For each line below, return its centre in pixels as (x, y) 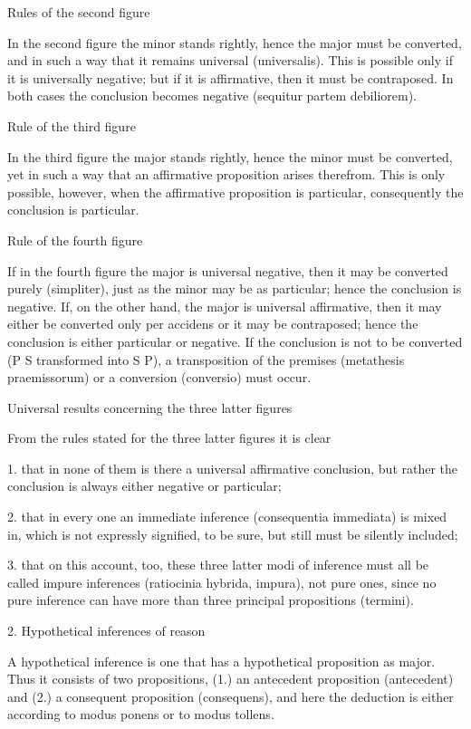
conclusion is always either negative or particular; (144, 486)
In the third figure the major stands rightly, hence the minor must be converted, (230, 156)
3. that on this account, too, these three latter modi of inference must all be (218, 565)
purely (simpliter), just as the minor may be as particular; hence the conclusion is (235, 288)
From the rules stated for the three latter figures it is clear (169, 438)
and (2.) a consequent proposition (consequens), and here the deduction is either (231, 696)
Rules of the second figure (79, 12)
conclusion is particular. (73, 210)
